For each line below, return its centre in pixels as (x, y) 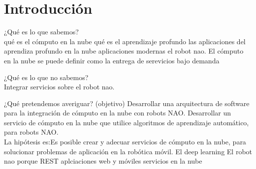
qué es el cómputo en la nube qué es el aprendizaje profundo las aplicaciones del (125, 41)
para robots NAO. (31, 132)
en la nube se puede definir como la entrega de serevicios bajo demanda (112, 60)
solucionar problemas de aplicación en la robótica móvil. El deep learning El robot (128, 151)
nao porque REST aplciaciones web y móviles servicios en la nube (103, 161)
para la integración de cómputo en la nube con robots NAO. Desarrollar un (118, 113)
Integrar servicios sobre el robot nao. (59, 87)
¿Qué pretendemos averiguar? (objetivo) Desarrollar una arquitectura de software (127, 103)
